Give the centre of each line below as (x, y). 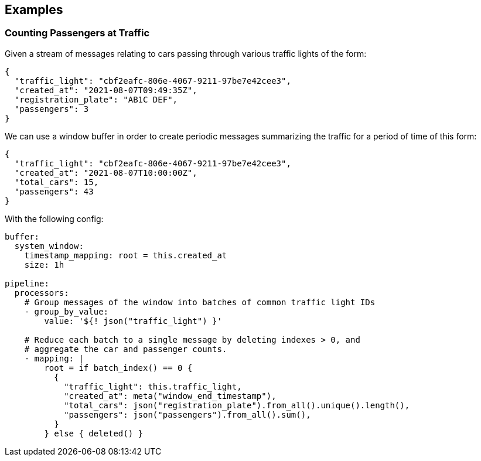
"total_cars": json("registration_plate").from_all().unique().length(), (237, 405)
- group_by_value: (66, 311)
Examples (34, 10)
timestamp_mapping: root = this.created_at (126, 255)
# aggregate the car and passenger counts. (126, 349)
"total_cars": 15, (57, 182)
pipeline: (27, 283)
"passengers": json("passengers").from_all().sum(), (187, 414)
